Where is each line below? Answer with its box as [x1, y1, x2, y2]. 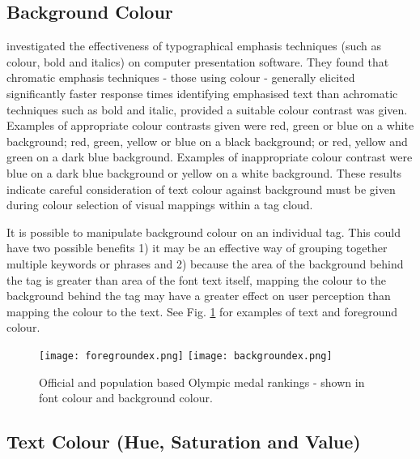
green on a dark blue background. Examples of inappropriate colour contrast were [6, 148, 413, 165]
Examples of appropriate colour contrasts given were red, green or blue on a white [6, 117, 414, 134]
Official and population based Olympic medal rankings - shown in [39, 373, 365, 390]
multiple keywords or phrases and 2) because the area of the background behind [6, 255, 404, 272]
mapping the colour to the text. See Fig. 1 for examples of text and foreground [6, 302, 398, 320]
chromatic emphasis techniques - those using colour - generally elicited [6, 69, 355, 86]
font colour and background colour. [39, 389, 213, 406]
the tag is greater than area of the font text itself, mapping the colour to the [6, 271, 386, 288]
